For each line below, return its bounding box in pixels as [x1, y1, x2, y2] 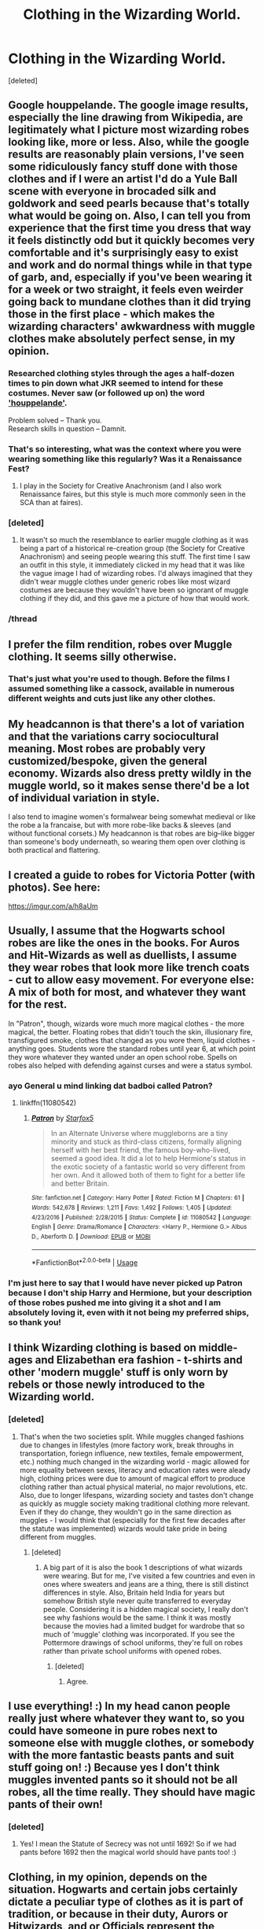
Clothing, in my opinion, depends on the [8, 1870, 208, 1883]
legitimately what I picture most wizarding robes [8, 124, 250, 137]
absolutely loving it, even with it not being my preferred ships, [8, 1308, 249, 1319]
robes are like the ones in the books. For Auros [8, 936, 240, 950]
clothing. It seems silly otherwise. [8, 650, 178, 663]
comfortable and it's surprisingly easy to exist [8, 246, 239, 260]
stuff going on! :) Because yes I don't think [8, 1761, 220, 1775]
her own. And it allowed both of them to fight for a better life [50, 1171, 246, 1180]
